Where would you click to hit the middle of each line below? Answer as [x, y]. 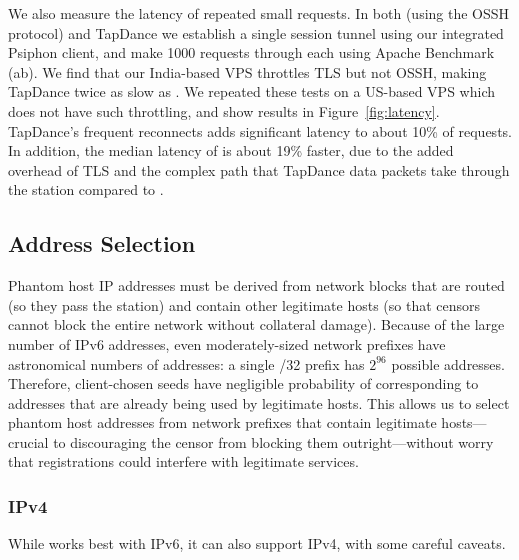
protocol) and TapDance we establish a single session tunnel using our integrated [256, 32]
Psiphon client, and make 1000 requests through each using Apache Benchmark [251, 52]
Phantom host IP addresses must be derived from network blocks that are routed [256, 285]
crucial [28, 441]
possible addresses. [448, 363]
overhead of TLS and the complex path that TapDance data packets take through [259, 169]
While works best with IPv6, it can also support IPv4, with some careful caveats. [257, 543]
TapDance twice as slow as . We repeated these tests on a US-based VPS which [251, 91]
